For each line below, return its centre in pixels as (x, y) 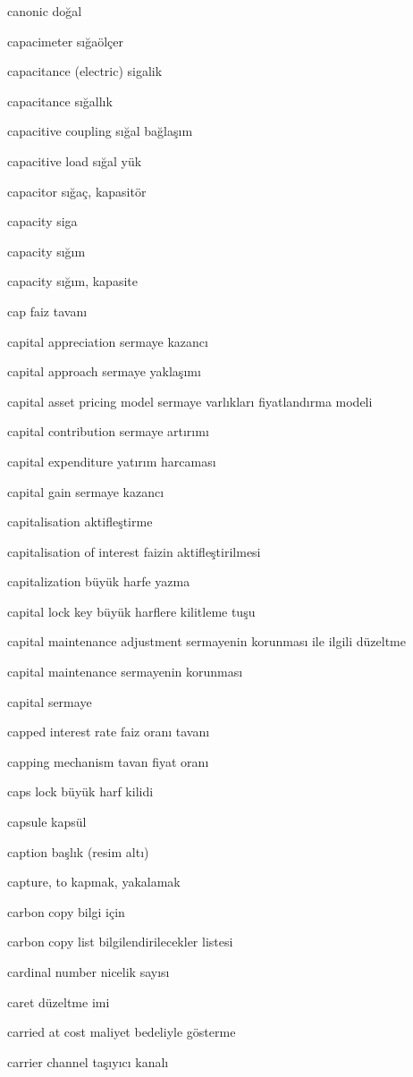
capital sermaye (50, 701)
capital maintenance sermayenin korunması (125, 672)
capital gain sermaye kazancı (86, 491)
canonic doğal (45, 11)
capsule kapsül (47, 822)
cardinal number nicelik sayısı (88, 972)
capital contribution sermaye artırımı (108, 431)
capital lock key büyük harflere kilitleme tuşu (131, 611)
